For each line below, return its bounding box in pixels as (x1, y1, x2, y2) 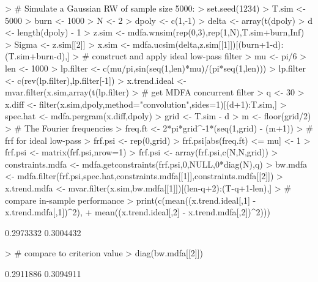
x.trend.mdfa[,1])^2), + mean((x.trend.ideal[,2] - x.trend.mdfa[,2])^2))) (5, 206, 270, 218)
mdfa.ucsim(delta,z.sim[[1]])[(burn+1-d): (132, 37, 284, 50)
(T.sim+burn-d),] (5, 50, 70, 62)
